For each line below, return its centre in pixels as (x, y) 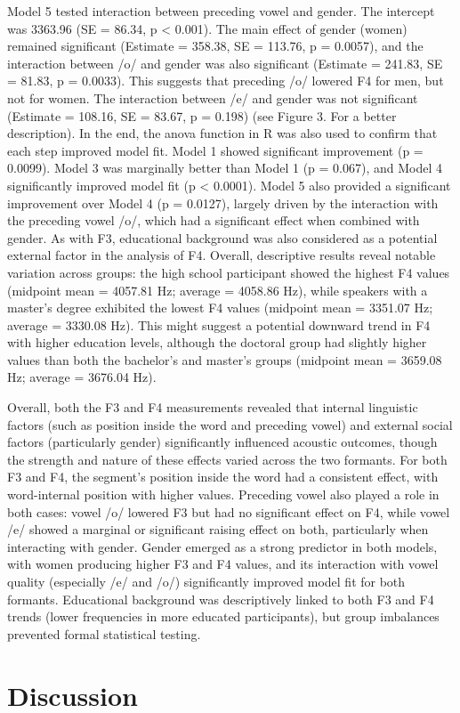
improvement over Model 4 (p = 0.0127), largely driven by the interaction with (223, 203)
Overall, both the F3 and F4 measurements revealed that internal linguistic (213, 407)
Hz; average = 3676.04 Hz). (82, 377)
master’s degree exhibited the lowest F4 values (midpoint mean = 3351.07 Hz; (220, 308)
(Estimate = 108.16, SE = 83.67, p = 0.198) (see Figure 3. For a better (202, 115)
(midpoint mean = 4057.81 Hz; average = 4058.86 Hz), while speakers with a (218, 290)
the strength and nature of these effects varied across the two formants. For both (227, 459)
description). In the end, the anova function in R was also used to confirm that (222, 133)
